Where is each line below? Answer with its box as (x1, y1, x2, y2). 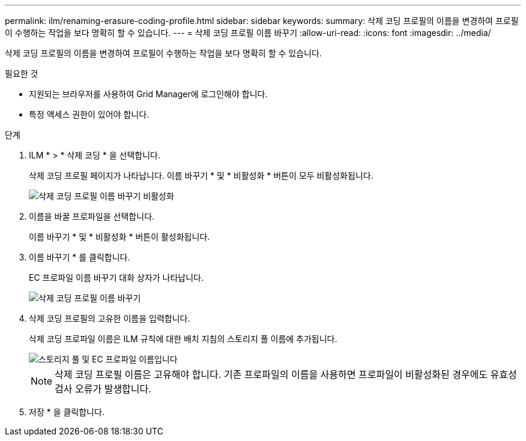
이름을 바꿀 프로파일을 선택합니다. (29, 211, 155, 221)
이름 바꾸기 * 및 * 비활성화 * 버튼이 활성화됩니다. (29, 232, 210, 242)
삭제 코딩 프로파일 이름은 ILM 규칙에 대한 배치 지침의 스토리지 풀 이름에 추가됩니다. (29, 334, 337, 344)
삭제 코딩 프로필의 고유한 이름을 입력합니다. (29, 313, 190, 323)
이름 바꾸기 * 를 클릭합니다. (29, 252, 130, 262)
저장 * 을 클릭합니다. (29, 407, 104, 417)
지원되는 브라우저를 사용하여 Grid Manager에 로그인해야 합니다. (29, 89, 268, 99)
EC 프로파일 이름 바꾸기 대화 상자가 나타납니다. (29, 272, 204, 283)
